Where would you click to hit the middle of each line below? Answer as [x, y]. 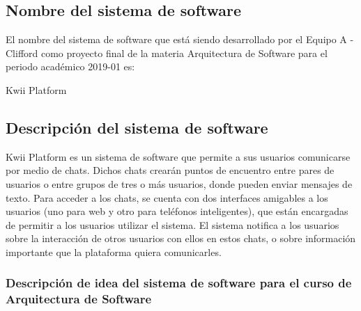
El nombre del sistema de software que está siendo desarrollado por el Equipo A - [180, 39]
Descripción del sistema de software [137, 127]
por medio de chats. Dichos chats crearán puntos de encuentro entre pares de [170, 170]
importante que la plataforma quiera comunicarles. [114, 252]
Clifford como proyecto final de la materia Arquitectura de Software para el [167, 53]
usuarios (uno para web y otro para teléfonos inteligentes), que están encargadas [177, 211]
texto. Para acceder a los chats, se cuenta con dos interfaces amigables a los [167, 197]
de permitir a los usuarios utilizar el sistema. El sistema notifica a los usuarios [172, 224]
